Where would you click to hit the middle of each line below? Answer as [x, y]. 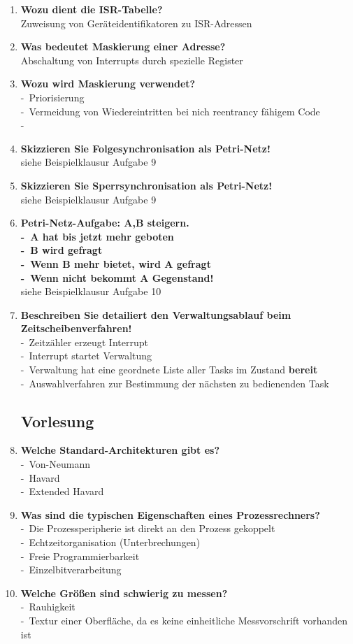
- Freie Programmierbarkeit [80, 556]
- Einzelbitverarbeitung [71, 570]
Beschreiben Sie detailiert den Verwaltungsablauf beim [156, 314]
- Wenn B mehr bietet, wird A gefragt [116, 263]
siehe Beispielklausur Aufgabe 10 [91, 291]
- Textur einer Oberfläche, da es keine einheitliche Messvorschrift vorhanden [184, 620]
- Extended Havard [62, 491]
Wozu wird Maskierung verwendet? [108, 84]
